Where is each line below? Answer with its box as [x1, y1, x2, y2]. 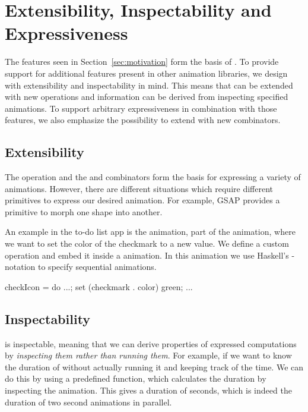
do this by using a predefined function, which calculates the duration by [5, 372, 266, 385]
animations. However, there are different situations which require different [5, 182, 273, 194]
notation [5, 260, 36, 273]
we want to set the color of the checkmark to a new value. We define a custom [5, 237, 289, 250]
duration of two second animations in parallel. [5, 395, 172, 408]
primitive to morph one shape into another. [5, 205, 163, 218]
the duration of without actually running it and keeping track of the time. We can [5, 360, 304, 373]
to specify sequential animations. [38, 260, 157, 273]
